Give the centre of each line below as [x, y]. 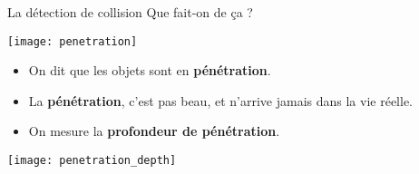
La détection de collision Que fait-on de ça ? [130, 12]
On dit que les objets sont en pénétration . [150, 70]
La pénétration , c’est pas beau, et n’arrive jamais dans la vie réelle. [220, 100]
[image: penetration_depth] [92, 161]
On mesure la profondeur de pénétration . [154, 131]
